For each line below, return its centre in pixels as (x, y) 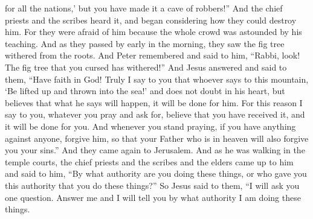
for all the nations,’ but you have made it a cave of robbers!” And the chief (144, 8)
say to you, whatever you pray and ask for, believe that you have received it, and (155, 114)
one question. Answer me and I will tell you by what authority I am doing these (153, 197)
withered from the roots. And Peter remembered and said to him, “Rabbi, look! (153, 55)
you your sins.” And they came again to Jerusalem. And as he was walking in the (155, 150)
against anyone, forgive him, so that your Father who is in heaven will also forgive (157, 138)
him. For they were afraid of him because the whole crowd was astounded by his (153, 32)
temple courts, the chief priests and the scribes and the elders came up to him (149, 161)
